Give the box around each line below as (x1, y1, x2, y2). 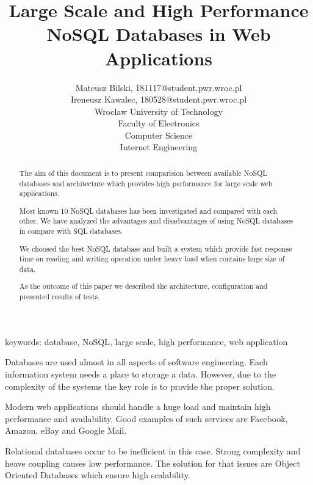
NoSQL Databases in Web (46, 21, 271, 46)
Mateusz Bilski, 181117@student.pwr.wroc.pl (75, 81, 242, 93)
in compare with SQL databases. (19, 226, 123, 236)
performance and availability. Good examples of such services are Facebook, (5, 412, 288, 425)
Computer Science (124, 128, 193, 141)
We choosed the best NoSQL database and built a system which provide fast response (19, 243, 292, 253)
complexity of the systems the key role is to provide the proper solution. (5, 379, 275, 392)
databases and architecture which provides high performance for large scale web (19, 178, 273, 188)
